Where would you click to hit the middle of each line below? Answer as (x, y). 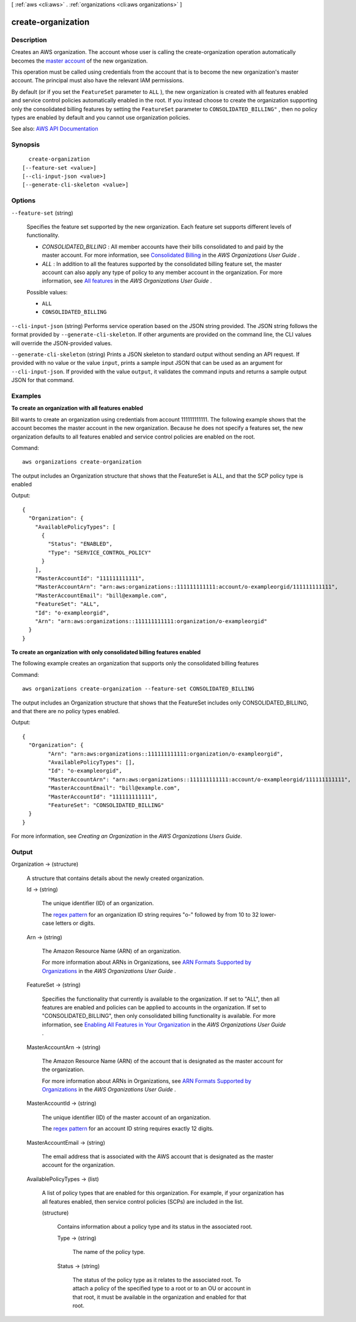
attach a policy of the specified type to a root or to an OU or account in (161, 1288)
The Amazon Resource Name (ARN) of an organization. (112, 951)
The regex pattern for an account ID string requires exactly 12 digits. (128, 1129)
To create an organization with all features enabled (77, 408)
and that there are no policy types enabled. (65, 711)
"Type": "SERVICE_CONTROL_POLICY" (100, 552)
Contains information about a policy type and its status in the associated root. (155, 1227)
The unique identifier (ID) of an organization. (98, 903)
